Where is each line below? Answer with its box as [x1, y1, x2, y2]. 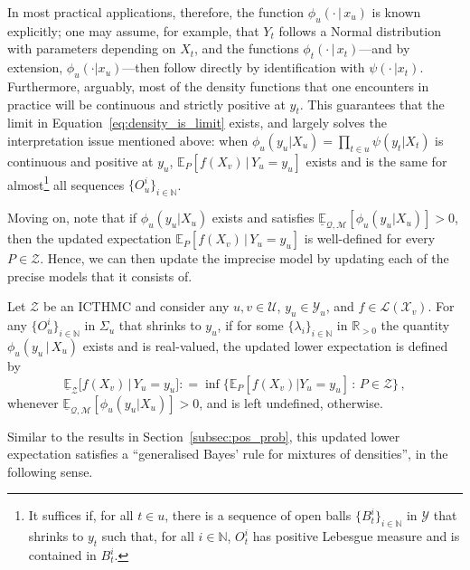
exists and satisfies [211, 208, 315, 227]
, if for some [217, 316, 284, 335]
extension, [7, 58, 63, 77]
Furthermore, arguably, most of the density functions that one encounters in [7, 76, 429, 95]
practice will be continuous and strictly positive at [7, 94, 286, 113]
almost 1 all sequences [7, 172, 125, 194]
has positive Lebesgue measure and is [252, 527, 460, 546]
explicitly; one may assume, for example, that [7, 21, 259, 40]
